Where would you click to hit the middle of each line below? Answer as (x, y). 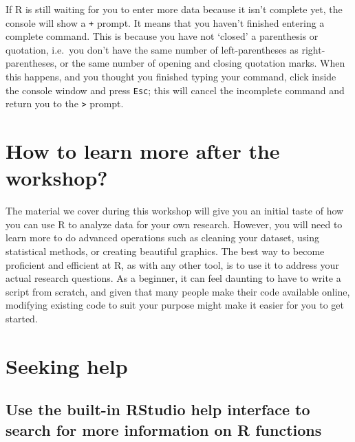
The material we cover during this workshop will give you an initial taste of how (175, 211)
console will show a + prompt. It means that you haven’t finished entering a (165, 22)
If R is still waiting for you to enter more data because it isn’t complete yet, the (174, 9)
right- (313, 49)
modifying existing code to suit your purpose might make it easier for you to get (175, 305)
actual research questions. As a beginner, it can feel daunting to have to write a (173, 278)
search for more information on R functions (164, 429)
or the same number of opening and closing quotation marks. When (203, 63)
